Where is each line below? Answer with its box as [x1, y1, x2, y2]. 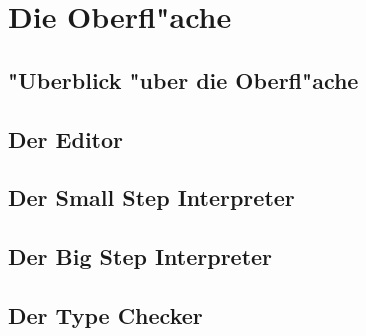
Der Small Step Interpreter [8, 182, 295, 213]
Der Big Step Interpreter [8, 241, 273, 272]
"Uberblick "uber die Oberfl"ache [8, 64, 359, 95]
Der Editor [8, 123, 123, 154]
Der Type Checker [8, 299, 203, 330]
